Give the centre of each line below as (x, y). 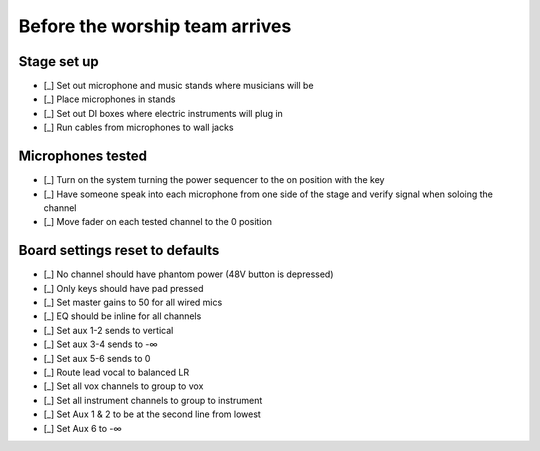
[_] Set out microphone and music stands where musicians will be (178, 86)
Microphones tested (83, 156)
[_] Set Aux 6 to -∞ (82, 428)
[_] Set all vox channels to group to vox (123, 386)
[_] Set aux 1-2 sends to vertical (108, 330)
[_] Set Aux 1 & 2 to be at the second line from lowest (152, 414)
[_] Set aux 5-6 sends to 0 (97, 358)
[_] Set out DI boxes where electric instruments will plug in (163, 113)
